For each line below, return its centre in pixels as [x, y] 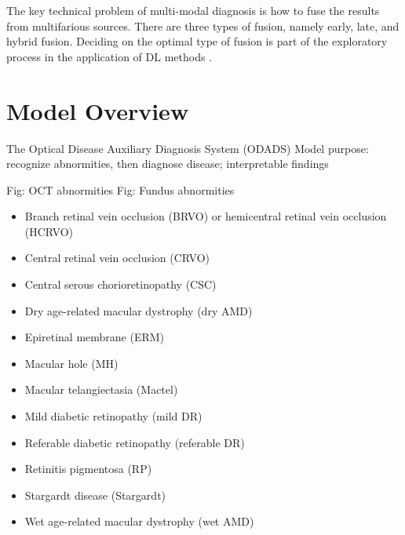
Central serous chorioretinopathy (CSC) [120, 284]
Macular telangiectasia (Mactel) [101, 389]
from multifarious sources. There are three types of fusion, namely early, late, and [203, 25]
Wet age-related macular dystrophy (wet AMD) [139, 521]
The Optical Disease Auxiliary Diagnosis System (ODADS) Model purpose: [188, 148]
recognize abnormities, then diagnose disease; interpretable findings [168, 164]
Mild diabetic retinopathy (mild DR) [113, 416]
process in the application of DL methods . [109, 56]
